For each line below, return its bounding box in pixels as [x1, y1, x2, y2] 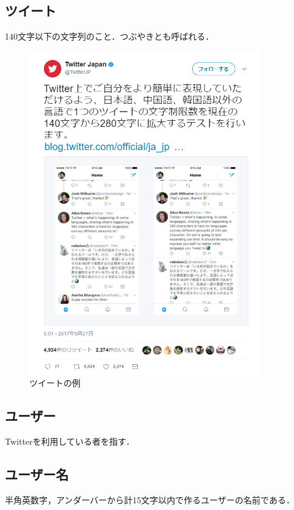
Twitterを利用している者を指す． [5, 435, 135, 448]
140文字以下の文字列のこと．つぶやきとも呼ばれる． [5, 30, 214, 43]
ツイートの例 [29, 376, 81, 389]
